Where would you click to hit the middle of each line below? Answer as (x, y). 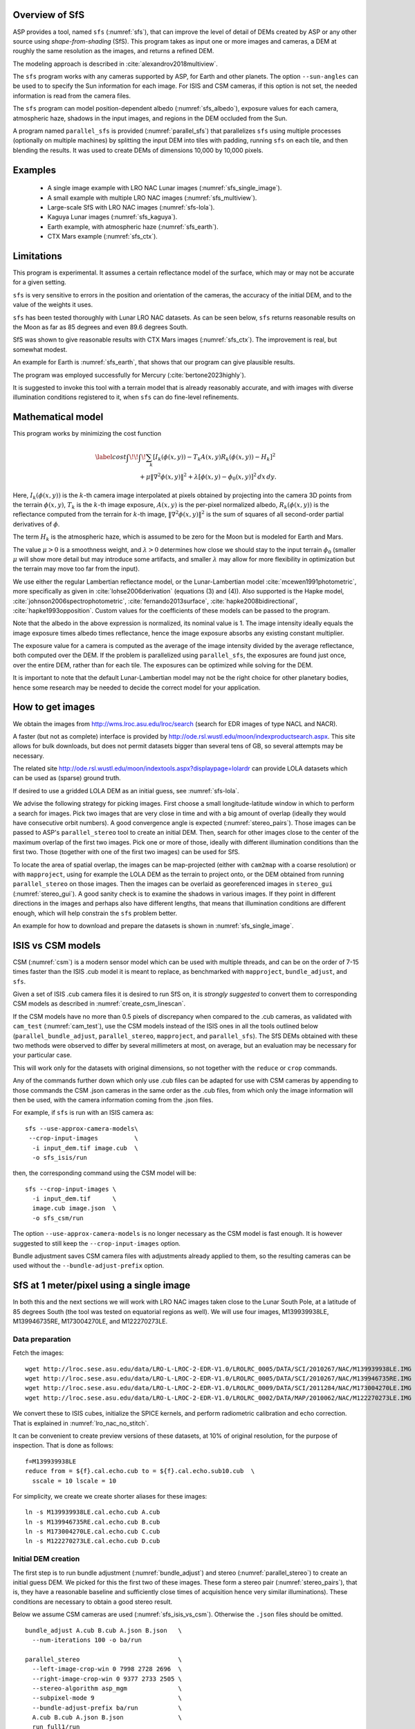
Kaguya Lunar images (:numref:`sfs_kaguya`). (112, 217)
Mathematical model (58, 417)
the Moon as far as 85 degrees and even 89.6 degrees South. (100, 327)
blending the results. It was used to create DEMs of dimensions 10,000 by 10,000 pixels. (138, 150)
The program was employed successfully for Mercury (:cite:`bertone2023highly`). (129, 375)
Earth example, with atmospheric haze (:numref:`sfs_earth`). (133, 226)
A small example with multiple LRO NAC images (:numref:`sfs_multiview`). (152, 198)
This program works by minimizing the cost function (87, 434)
